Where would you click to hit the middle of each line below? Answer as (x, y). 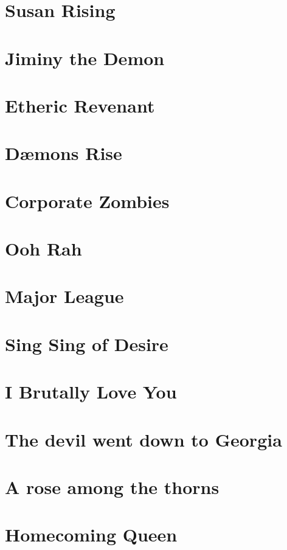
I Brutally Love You (91, 392)
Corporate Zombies (87, 200)
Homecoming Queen (91, 534)
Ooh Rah (43, 249)
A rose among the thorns (112, 486)
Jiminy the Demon (85, 57)
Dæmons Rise (64, 153)
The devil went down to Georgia (143, 439)
